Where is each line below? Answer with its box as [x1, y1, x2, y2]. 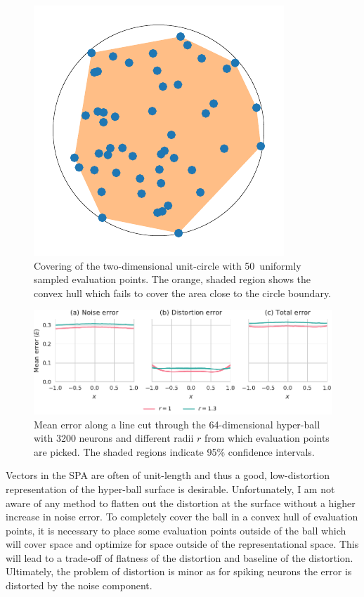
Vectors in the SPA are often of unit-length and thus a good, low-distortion [6, 468, 330, 483]
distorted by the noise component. [6, 578, 152, 593]
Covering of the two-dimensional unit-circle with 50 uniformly [34, 258, 301, 273]
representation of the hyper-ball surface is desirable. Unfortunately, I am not [6, 481, 335, 496]
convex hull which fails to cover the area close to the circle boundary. [34, 285, 332, 300]
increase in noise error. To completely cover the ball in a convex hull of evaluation [6, 509, 358, 524]
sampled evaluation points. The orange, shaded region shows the [34, 272, 311, 287]
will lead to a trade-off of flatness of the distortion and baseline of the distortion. [6, 550, 353, 565]
